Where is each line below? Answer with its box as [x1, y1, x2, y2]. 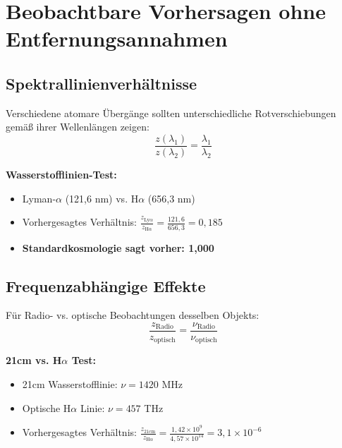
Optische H [22, 400, 71, 415]
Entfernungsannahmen [6, 24, 228, 53]
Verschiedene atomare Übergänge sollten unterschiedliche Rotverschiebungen [6, 105, 336, 120]
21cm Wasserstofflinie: [22, 377, 118, 392]
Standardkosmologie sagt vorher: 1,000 [22, 240, 214, 255]
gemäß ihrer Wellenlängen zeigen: [6, 119, 149, 134]
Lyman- [22, 190, 56, 205]
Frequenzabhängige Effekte [6, 274, 206, 296]
